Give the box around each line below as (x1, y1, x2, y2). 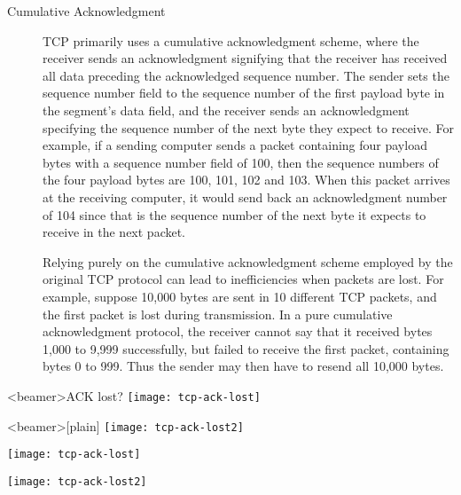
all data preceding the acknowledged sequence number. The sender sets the (43, 66, 449, 84)
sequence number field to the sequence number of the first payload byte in (43, 83, 445, 102)
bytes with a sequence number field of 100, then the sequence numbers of (43, 153, 439, 171)
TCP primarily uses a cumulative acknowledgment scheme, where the (43, 31, 419, 50)
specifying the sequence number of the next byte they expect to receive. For (43, 118, 454, 137)
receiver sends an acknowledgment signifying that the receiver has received (43, 49, 448, 67)
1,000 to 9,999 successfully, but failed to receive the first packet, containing (43, 339, 449, 357)
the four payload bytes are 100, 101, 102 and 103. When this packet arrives (43, 170, 450, 189)
